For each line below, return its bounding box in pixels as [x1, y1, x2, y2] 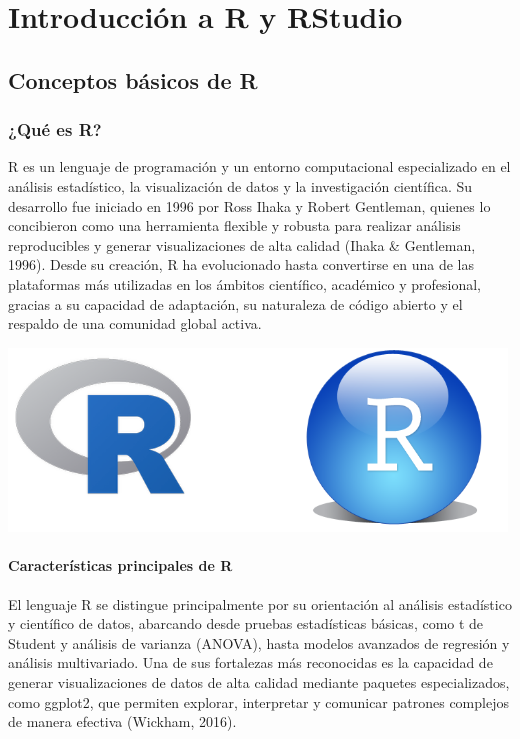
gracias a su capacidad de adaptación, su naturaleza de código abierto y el [8, 293, 463, 314]
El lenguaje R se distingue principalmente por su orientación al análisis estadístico [8, 593, 512, 614]
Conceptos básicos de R [8, 64, 258, 95]
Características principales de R [8, 555, 233, 576]
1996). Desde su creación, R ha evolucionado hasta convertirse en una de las [8, 254, 474, 275]
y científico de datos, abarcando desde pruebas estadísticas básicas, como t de [8, 613, 484, 634]
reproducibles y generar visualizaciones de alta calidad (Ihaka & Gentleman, [8, 234, 476, 255]
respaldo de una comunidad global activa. [8, 313, 262, 334]
